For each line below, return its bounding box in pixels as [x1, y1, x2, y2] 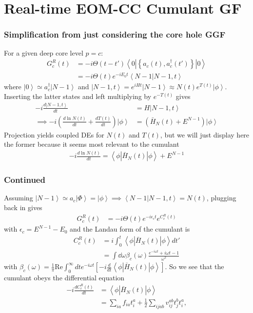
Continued [4, 174, 45, 186]
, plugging [206, 193, 236, 203]
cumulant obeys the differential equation [4, 272, 125, 282]
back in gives [4, 202, 42, 213]
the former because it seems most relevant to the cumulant [4, 139, 179, 149]
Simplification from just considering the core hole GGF [4, 28, 226, 40]
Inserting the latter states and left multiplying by [4, 91, 152, 101]
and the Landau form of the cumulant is [70, 224, 190, 234]
